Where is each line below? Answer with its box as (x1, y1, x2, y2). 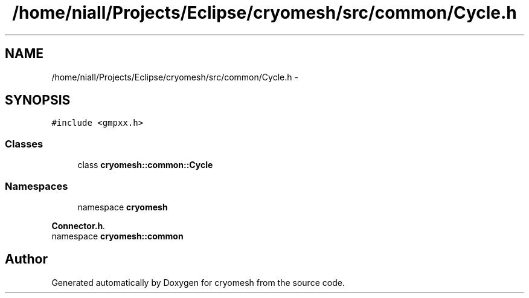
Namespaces (5, 180, 68, 192)
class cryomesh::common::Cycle (77, 160, 213, 170)
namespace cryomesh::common (51, 230, 184, 241)
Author (5, 251, 48, 267)
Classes (5, 137, 43, 150)
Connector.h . (51, 220, 106, 231)
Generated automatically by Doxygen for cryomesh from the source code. (51, 277, 345, 288)
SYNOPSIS (5, 92, 71, 108)
